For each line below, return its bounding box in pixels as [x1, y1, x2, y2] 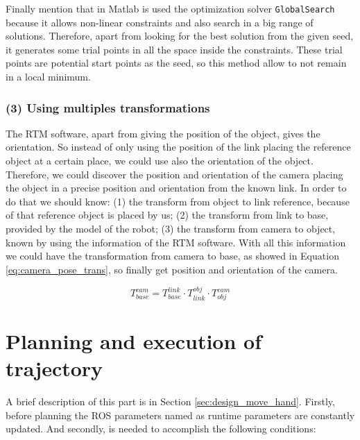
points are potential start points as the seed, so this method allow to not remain [6, 56, 347, 70]
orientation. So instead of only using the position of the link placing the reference [6, 139, 351, 154]
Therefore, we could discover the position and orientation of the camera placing [6, 167, 343, 181]
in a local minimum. [6, 69, 91, 84]
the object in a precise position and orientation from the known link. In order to [6, 180, 347, 195]
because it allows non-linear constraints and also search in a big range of [6, 15, 314, 29]
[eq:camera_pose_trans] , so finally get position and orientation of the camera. [6, 262, 338, 276]
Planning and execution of [6, 327, 262, 355]
